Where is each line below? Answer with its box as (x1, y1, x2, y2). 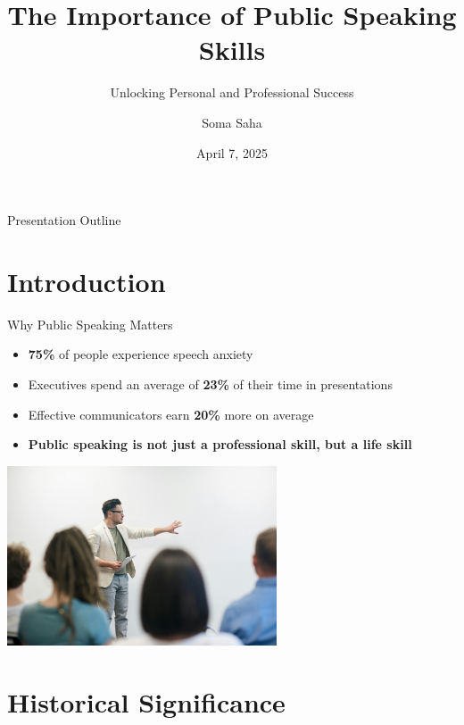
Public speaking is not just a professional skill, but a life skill (28, 435, 412, 454)
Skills (198, 31, 266, 68)
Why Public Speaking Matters (7, 314, 173, 333)
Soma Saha (202, 112, 262, 131)
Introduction (7, 262, 166, 299)
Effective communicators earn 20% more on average (28, 404, 314, 423)
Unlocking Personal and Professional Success (110, 83, 354, 102)
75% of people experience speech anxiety (28, 345, 253, 363)
